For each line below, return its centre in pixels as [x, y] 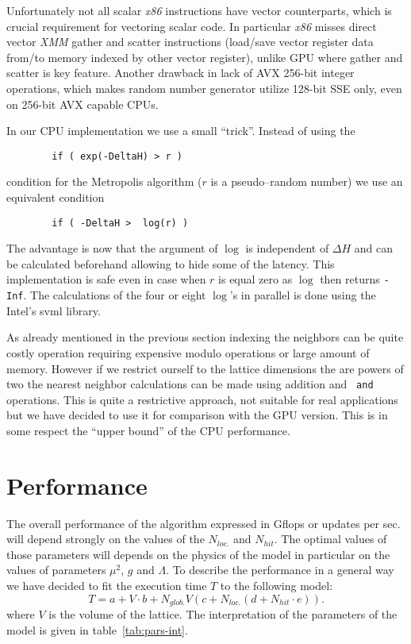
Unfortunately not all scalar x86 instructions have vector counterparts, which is [199, 10]
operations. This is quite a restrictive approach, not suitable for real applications [202, 399]
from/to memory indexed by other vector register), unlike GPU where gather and [205, 57]
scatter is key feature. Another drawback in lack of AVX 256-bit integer [181, 73]
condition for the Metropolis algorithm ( [104, 181]
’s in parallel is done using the [303, 295]
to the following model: [277, 586]
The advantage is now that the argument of [112, 248]
